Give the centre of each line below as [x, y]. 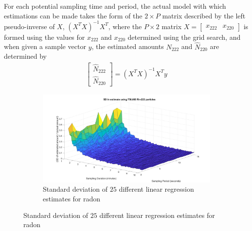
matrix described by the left [204, 15]
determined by [25, 56]
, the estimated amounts [128, 46]
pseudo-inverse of [29, 26]
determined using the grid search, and [184, 37]
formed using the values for [45, 37]
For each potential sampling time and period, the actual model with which [115, 6]
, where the [125, 26]
